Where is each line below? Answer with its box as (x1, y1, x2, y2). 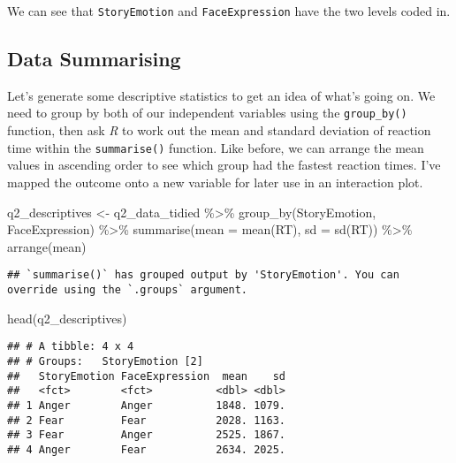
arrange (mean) (7, 237, 87, 255)
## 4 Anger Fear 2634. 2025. (7, 443, 285, 456)
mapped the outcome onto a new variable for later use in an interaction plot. (7, 172, 423, 191)
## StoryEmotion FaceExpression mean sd (7, 369, 285, 383)
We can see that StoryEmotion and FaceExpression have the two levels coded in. (7, 2, 451, 19)
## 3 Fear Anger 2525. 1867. (7, 429, 285, 442)
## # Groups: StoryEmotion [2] (7, 354, 203, 368)
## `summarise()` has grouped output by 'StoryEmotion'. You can (7, 269, 399, 282)
